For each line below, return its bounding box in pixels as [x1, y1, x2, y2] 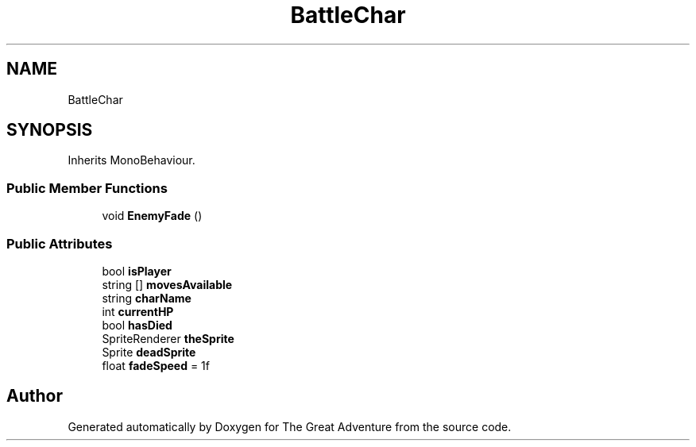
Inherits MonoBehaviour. [68, 153, 195, 168]
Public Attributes [6, 235, 113, 252]
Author [6, 386, 63, 407]
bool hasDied [102, 318, 172, 332]
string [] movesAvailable [102, 277, 233, 291]
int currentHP [102, 304, 174, 318]
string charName [102, 291, 191, 305]
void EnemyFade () [102, 209, 203, 223]
